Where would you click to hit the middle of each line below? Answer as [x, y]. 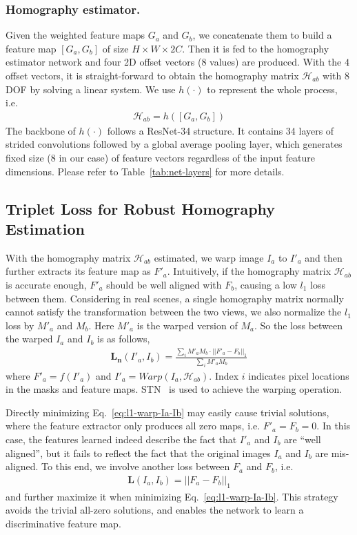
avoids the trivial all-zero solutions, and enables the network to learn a [155, 510]
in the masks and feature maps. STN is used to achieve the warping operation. [174, 389]
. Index [224, 375]
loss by [20, 325]
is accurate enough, [46, 284]
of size [115, 48]
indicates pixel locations [299, 375]
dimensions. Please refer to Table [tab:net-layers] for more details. [145, 171]
